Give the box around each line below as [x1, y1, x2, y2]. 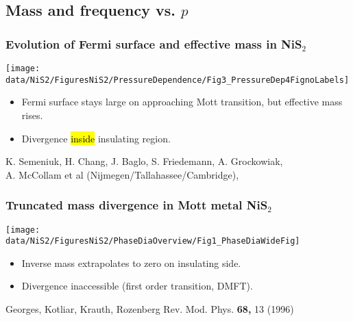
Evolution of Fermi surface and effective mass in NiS [5, 35, 302, 52]
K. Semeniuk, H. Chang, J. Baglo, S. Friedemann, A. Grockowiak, [5, 154, 283, 168]
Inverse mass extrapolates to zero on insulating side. [21, 255, 241, 270]
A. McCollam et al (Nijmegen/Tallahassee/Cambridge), [5, 167, 239, 181]
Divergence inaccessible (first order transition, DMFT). [21, 279, 253, 293]
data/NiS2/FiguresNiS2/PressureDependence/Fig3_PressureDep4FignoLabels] [5, 75, 350, 85]
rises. [21, 107, 43, 122]
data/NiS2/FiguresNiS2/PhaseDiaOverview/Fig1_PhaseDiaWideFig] [5, 236, 300, 246]
